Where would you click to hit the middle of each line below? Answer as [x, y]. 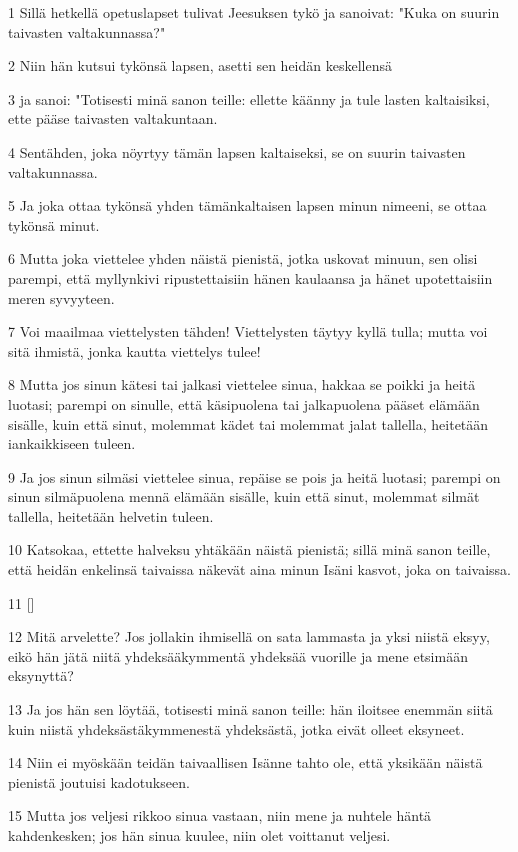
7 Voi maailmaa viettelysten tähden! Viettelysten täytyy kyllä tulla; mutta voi [248, 331]
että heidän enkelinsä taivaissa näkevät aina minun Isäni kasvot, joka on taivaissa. [259, 569]
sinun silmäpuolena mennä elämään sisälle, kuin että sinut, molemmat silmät [244, 496]
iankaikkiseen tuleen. [72, 443]
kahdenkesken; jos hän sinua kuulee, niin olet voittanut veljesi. [199, 835]
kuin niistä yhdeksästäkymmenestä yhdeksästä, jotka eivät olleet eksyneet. [236, 728]
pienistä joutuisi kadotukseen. [99, 781]
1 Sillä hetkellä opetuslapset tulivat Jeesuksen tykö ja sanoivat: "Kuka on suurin [254, 12]
